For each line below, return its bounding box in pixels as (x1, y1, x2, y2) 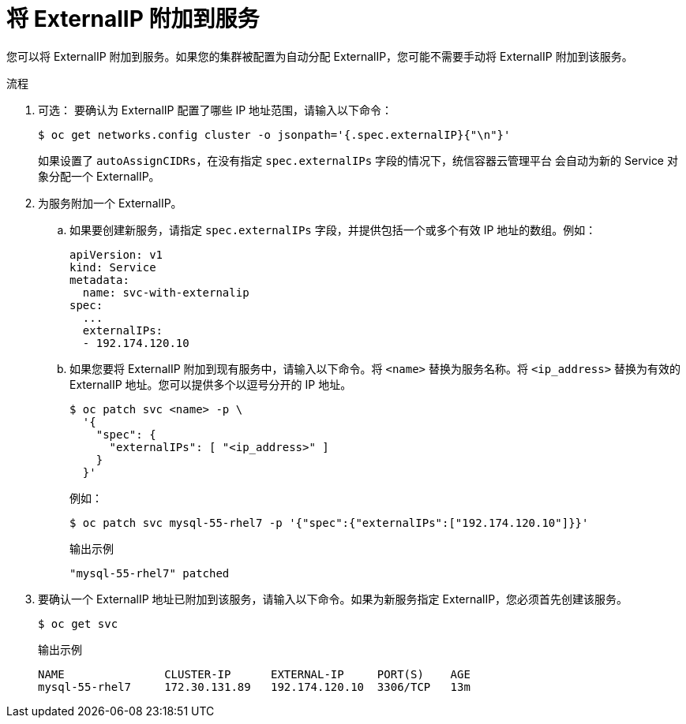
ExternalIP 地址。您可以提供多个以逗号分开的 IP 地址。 (69, 377, 352, 391)
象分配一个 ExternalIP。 (38, 169, 160, 183)
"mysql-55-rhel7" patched (69, 566, 230, 580)
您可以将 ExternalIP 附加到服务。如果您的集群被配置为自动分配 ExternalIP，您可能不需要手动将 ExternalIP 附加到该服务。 (6, 49, 633, 63)
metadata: (69, 273, 129, 286)
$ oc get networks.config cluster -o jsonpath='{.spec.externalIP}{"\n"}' (38, 128, 511, 141)
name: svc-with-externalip (82, 285, 249, 299)
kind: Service (69, 260, 156, 274)
